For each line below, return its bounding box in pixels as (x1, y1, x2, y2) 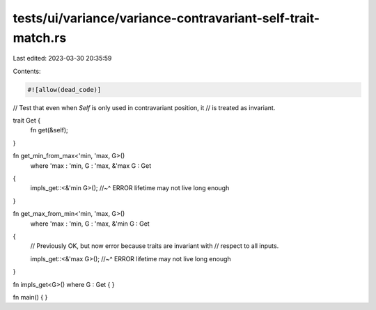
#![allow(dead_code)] (27, 86, 102, 93)
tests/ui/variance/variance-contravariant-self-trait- (13, 10, 320, 26)
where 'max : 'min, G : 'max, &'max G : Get (30, 161, 152, 170)
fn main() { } (13, 293, 48, 301)
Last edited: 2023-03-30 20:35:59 (13, 54, 112, 63)
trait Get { (13, 116, 41, 125)
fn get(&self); (30, 126, 69, 134)
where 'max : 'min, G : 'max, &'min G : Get (30, 219, 150, 228)
